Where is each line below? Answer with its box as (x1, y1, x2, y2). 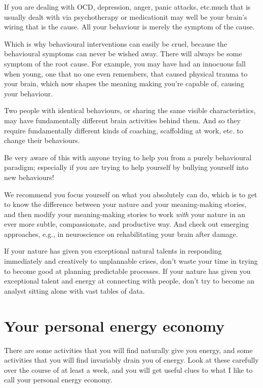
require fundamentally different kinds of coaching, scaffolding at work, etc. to (4, 125, 243, 135)
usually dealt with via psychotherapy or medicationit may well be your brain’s (4, 11, 247, 22)
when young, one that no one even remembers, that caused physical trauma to (4, 68, 248, 79)
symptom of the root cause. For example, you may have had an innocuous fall (4, 58, 246, 68)
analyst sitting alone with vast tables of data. (4, 285, 145, 296)
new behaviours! (4, 171, 54, 182)
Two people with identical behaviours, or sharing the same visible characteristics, (4, 105, 256, 116)
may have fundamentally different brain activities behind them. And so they (4, 115, 241, 125)
